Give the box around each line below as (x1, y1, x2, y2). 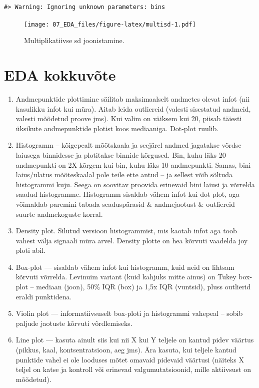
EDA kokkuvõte (4, 65, 116, 85)
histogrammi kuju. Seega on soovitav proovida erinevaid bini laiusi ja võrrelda (15, 179, 255, 189)
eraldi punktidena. (15, 291, 72, 301)
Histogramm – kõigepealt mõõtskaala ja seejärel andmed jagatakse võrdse (15, 140, 241, 150)
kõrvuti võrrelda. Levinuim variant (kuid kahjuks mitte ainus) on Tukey (15, 271, 236, 282)
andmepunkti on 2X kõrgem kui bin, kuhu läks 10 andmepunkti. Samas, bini (15, 159, 251, 170)
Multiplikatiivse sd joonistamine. (24, 35, 124, 46)
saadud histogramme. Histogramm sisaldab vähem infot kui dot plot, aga (15, 189, 239, 199)
